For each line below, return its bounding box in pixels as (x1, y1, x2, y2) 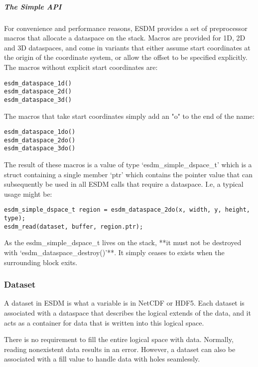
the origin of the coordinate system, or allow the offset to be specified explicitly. (4, 52, 248, 62)
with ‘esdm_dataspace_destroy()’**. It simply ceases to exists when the (4, 247, 225, 257)
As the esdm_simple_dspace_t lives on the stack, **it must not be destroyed (4, 237, 242, 248)
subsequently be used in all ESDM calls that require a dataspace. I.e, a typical (4, 179, 244, 189)
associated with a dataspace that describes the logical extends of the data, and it (4, 308, 251, 318)
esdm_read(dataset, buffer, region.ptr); (4, 223, 143, 230)
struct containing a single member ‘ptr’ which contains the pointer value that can (4, 169, 253, 179)
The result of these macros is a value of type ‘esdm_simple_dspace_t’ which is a (4, 159, 252, 170)
